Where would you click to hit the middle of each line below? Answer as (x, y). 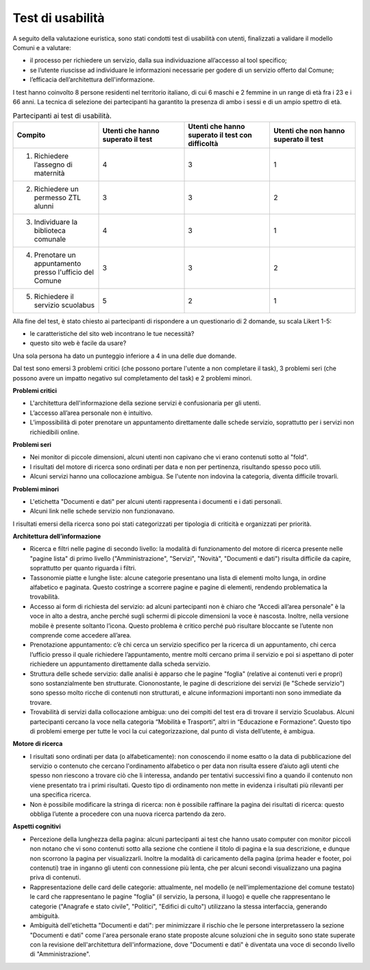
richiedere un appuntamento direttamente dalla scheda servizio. (120, 664)
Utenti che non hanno (309, 130)
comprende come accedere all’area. (81, 635)
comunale (50, 239)
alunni (44, 206)
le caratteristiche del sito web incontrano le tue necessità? (112, 334)
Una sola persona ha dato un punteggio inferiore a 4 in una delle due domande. (125, 356)
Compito (31, 135)
